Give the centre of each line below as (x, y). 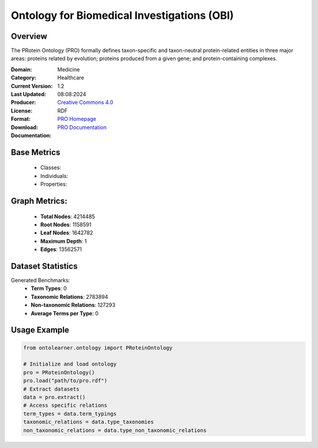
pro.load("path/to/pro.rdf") (65, 381)
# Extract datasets (51, 389)
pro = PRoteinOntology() (59, 372)
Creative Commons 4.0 (85, 103)
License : (21, 111)
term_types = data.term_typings (70, 414)
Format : (21, 119)
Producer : (24, 103)
